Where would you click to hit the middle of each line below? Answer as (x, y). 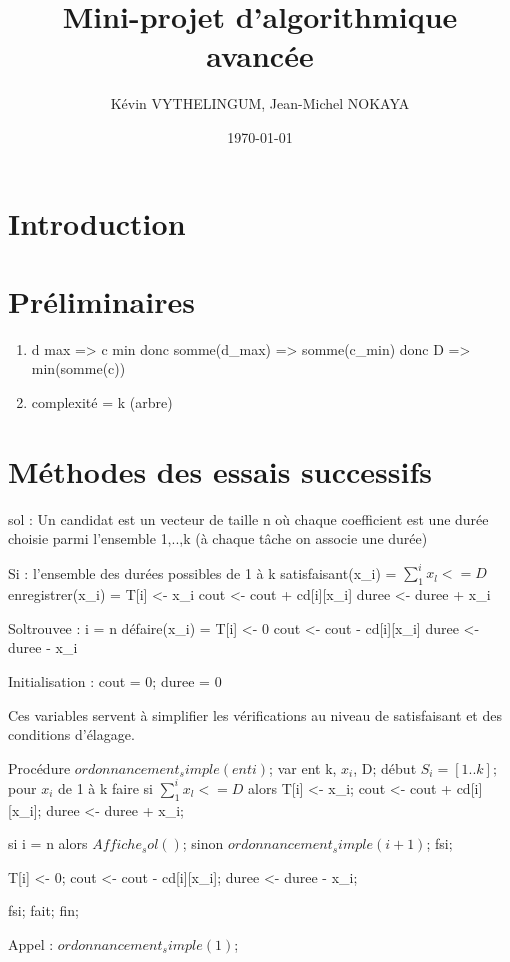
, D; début (385, 767)
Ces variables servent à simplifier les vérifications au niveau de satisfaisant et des (255, 714)
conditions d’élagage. (71, 734)
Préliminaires (101, 300)
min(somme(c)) (78, 368)
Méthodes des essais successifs (220, 470)
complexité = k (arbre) (102, 402)
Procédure (39, 767)
